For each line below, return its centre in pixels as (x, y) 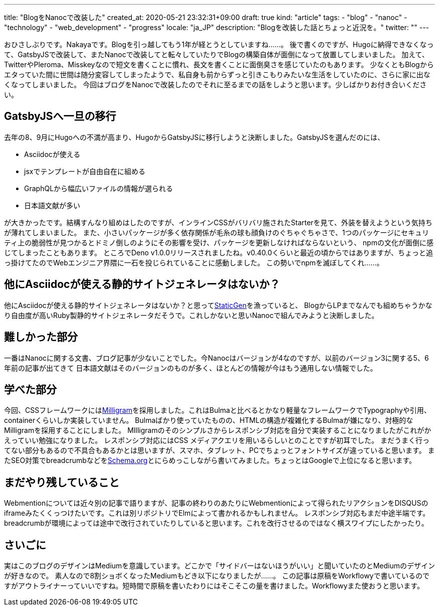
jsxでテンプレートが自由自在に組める (85, 171)
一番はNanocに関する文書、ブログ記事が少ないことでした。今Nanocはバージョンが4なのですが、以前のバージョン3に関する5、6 (216, 358)
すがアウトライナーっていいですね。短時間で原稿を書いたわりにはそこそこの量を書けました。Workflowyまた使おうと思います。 (214, 586)
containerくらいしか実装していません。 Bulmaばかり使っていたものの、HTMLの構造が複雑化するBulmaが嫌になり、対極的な (209, 420)
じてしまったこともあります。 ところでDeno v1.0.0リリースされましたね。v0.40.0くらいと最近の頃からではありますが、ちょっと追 (219, 252)
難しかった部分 (41, 337)
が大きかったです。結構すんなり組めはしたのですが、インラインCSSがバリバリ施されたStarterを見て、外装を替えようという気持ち (218, 222)
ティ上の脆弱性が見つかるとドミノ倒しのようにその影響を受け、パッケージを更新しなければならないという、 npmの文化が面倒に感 (219, 242)
